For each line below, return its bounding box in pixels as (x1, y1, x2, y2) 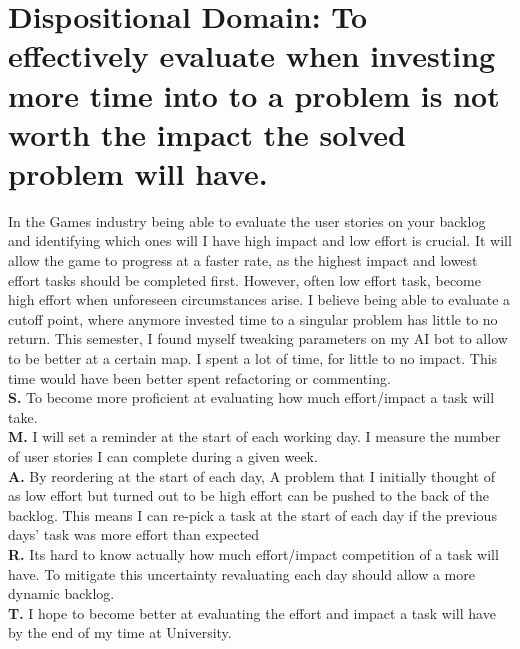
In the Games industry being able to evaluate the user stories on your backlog (8, 210, 486, 231)
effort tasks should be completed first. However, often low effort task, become (8, 269, 481, 290)
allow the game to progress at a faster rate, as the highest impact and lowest (8, 250, 478, 271)
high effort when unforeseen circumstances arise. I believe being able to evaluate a (8, 289, 511, 310)
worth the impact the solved (8, 113, 406, 154)
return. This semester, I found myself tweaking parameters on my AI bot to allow (8, 328, 508, 349)
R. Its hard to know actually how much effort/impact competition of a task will (8, 543, 499, 564)
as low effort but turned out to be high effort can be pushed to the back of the (8, 485, 489, 506)
